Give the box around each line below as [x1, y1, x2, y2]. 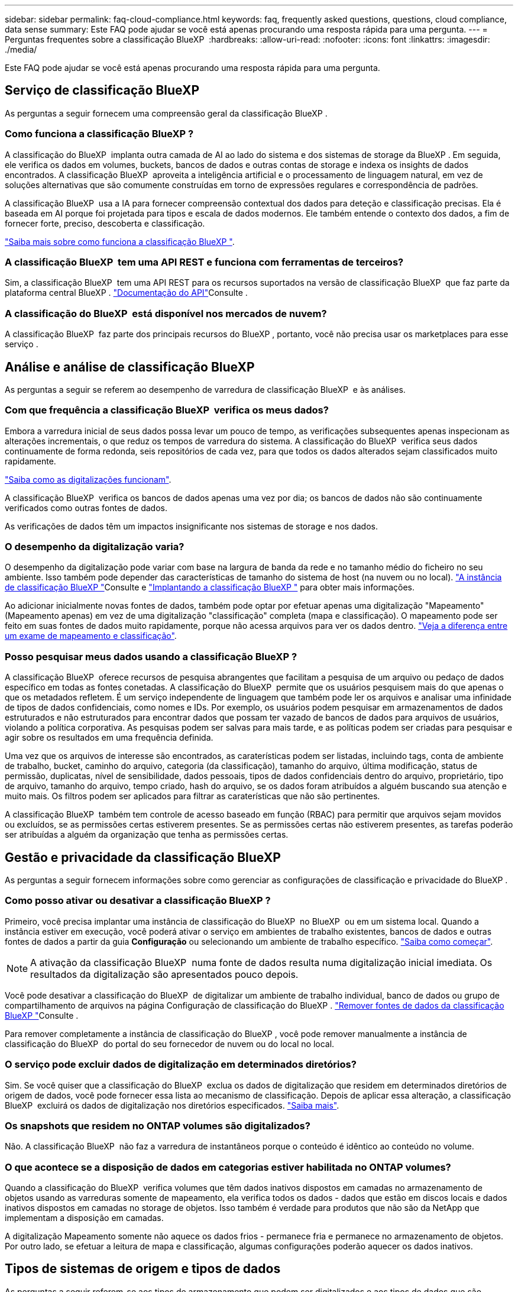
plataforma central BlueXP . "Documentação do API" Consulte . [5, 288, 248, 298]
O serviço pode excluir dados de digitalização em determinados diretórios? [5, 1058, 357, 1071]
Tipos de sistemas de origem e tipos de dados [5, 1261, 281, 1277]
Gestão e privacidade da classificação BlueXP [5, 850, 281, 865]
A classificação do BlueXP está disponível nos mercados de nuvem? [5, 307, 327, 319]
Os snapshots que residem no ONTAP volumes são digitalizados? [5, 1119, 310, 1132]
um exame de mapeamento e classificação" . [5, 631, 177, 641]
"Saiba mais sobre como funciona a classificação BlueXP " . [5, 236, 235, 247]
